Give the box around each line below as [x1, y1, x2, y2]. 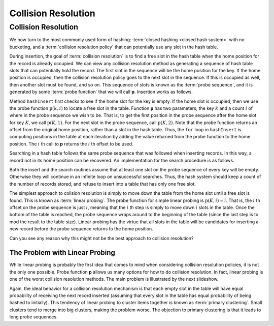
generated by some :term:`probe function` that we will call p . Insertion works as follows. [9, 89, 193, 95]
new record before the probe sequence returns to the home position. [9, 226, 153, 232]
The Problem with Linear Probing [9, 248, 115, 257]
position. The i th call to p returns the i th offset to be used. [9, 140, 134, 147]
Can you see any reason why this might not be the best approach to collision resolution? [9, 235, 194, 241]
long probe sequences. [9, 314, 58, 320]
